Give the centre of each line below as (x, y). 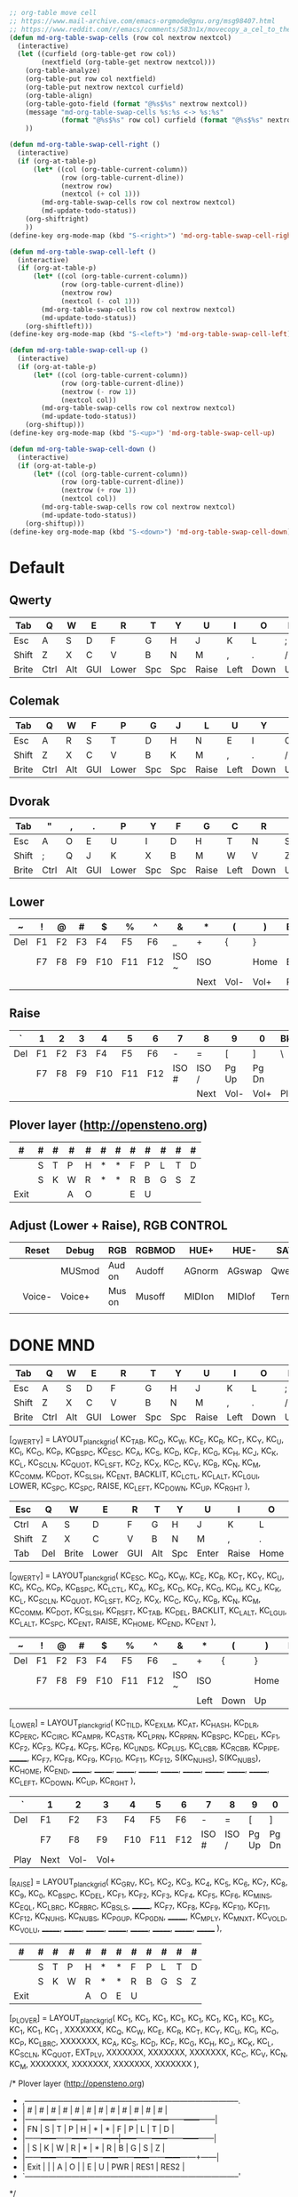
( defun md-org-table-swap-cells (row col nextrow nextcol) (121, 37)
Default (37, 567)
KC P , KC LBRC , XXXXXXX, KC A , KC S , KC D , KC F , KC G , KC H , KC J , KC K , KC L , (141, 2042)
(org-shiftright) (57, 219)
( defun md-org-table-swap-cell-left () (83, 252)
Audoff (149, 1271)
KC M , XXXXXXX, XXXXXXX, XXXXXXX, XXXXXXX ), (104, 2065)
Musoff (150, 1297)
